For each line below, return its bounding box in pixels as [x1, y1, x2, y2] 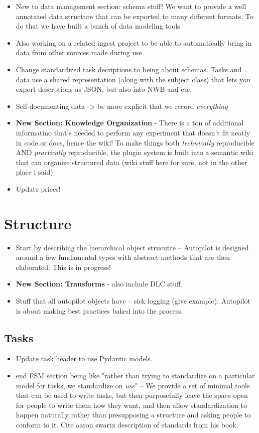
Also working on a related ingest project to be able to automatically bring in [16, 37, 252, 48]
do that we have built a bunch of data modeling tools [16, 21, 180, 31]
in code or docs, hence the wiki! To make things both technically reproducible [16, 137, 254, 148]
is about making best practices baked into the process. [16, 305, 183, 316]
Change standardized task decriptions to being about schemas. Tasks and [16, 64, 242, 74]
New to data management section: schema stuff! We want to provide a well [16, 1, 246, 11]
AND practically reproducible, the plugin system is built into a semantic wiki [16, 147, 253, 158]
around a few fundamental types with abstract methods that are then [16, 252, 230, 262]
